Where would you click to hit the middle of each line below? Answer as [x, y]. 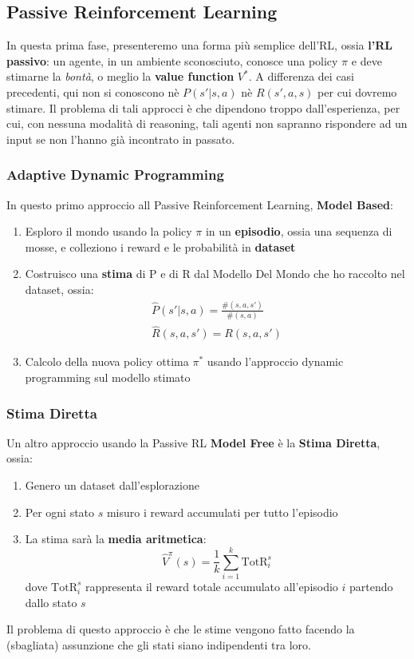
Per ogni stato [60, 512]
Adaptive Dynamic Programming [115, 175]
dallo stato [51, 602]
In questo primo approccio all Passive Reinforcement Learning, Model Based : [200, 204]
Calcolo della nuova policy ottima [107, 361]
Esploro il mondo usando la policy [108, 231]
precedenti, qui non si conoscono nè [93, 91]
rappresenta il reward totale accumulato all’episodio [211, 586]
